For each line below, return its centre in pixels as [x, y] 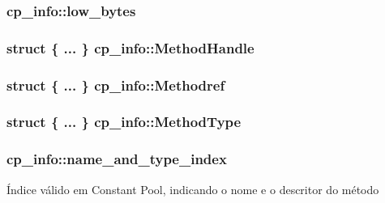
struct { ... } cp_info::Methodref [116, 85]
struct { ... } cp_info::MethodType [124, 122]
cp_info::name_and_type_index [117, 159]
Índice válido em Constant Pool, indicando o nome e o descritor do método [193, 189]
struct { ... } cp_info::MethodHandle [130, 47]
